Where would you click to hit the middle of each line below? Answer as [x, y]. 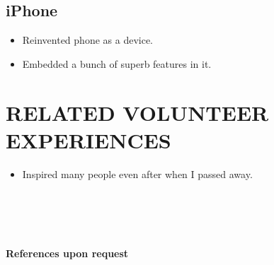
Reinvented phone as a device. [87, 40]
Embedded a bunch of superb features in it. [117, 63]
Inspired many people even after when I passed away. [137, 173]
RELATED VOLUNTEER [137, 112]
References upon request [67, 253]
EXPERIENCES [89, 140]
